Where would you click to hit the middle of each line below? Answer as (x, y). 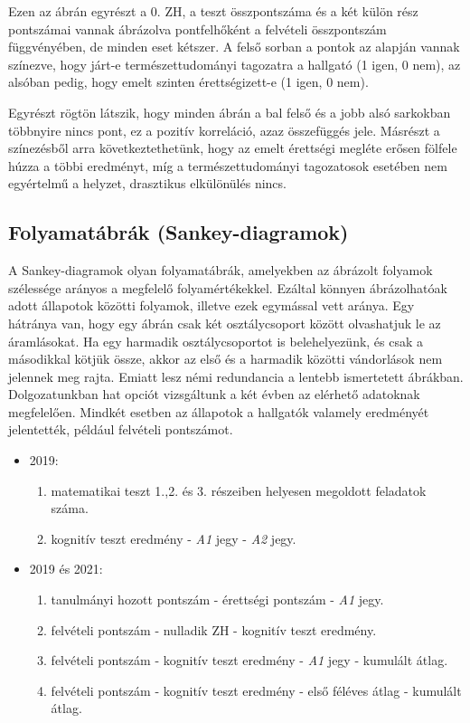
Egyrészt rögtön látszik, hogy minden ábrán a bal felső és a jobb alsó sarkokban (230, 112)
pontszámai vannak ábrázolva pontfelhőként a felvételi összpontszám (197, 29)
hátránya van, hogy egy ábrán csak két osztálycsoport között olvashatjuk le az (225, 323)
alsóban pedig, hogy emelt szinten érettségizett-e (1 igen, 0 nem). (188, 82)
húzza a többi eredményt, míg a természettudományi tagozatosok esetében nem (228, 165)
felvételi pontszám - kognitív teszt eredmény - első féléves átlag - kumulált (256, 690)
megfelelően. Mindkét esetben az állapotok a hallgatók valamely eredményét (219, 411)
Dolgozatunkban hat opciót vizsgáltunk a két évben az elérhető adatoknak (214, 394)
